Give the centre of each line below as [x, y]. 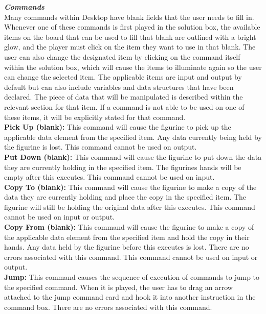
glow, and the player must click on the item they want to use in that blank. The [130, 47]
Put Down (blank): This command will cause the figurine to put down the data [133, 156]
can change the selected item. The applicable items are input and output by [123, 77]
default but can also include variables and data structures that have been [119, 87]
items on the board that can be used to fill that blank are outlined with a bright [130, 37]
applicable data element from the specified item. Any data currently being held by [133, 137]
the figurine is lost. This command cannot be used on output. [101, 147]
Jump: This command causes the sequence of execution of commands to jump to [132, 277]
